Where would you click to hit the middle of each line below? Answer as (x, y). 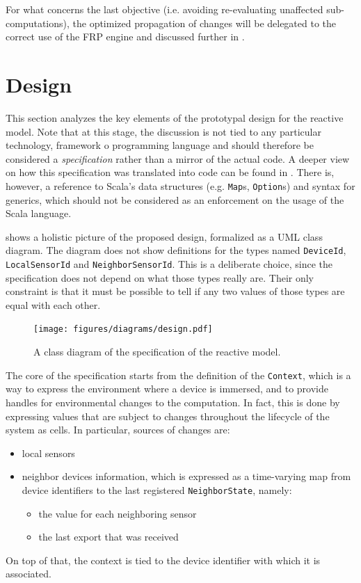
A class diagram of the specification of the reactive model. (157, 352)
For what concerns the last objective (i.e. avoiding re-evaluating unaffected (165, 9)
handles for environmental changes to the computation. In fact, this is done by (173, 402)
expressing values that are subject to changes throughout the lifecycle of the (168, 416)
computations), (38, 23)
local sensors (48, 453)
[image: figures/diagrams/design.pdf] (123, 329)
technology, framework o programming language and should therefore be (160, 145)
